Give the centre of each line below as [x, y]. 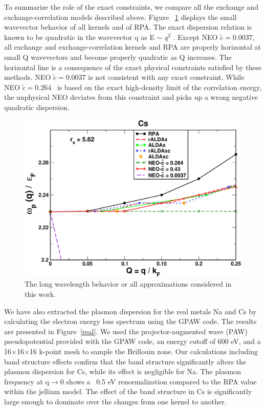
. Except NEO [195, 37]
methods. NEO [28, 77]
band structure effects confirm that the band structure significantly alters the [125, 361]
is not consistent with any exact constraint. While [166, 77]
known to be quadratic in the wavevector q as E [79, 37]
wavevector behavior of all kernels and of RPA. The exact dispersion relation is [128, 27]
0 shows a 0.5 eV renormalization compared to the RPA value [158, 381]
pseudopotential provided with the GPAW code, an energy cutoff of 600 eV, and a [132, 341]
